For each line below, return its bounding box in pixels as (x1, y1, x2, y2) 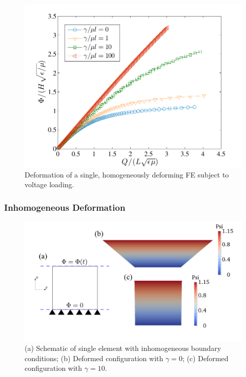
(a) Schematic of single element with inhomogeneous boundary (25, 343, 221, 353)
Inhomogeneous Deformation (4, 201, 126, 213)
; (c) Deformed (182, 352, 229, 363)
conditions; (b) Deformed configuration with (25, 352, 163, 363)
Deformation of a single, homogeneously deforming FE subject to (25, 169, 229, 180)
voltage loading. (25, 179, 74, 190)
